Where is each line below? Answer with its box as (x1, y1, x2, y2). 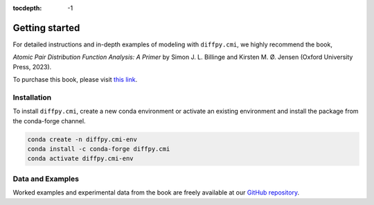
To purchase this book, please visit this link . (12, 75, 138, 84)
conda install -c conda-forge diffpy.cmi (27, 145, 170, 152)
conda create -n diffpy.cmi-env (27, 135, 138, 143)
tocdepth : (12, 4, 42, 12)
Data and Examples (12, 174, 80, 184)
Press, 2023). (12, 62, 52, 71)
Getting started (12, 21, 80, 34)
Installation (12, 92, 52, 102)
